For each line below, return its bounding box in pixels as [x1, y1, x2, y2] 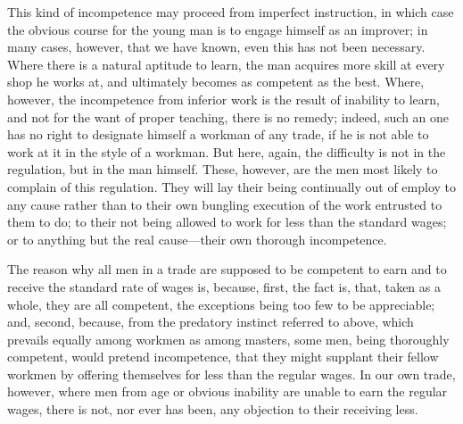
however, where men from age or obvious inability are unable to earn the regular [7, 382, 448, 401]
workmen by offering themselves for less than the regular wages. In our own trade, [7, 364, 456, 383]
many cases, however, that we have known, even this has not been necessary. [7, 37, 426, 56]
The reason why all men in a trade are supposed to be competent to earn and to [7, 260, 447, 279]
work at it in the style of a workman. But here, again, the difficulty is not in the [7, 142, 446, 161]
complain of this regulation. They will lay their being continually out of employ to [7, 177, 457, 195]
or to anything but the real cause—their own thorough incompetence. [7, 229, 387, 248]
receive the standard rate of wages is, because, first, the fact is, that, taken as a [7, 277, 441, 295]
